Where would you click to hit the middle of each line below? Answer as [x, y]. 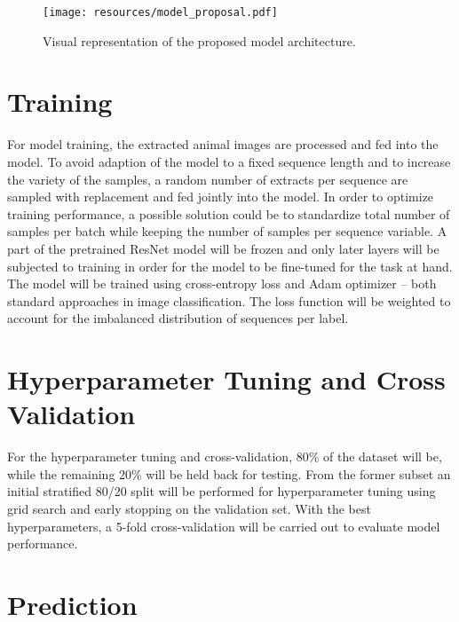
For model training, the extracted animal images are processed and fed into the [223, 144]
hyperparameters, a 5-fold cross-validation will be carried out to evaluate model [224, 526]
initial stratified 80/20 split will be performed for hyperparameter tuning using [222, 491]
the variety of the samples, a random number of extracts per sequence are [208, 179]
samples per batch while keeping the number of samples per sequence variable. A [227, 231]
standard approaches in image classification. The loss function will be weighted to [229, 300]
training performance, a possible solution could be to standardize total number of [229, 213]
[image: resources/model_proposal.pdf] [160, 12]
